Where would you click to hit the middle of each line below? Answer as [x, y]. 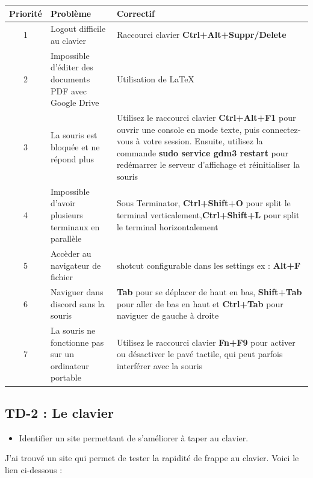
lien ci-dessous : [34, 469]
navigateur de [76, 265]
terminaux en [75, 226]
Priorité [26, 13]
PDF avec [68, 90]
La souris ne [73, 330]
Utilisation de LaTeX [155, 78]
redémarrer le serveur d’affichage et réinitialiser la [208, 164]
